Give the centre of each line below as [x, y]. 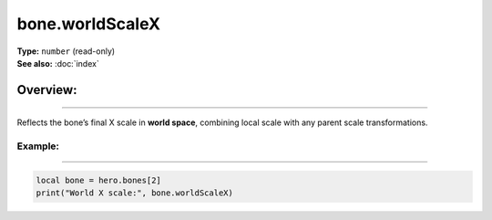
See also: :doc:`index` [58, 63]
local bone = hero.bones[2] [98, 180]
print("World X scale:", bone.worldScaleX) [135, 193]
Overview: [47, 90]
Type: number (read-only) [66, 51]
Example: [38, 146]
